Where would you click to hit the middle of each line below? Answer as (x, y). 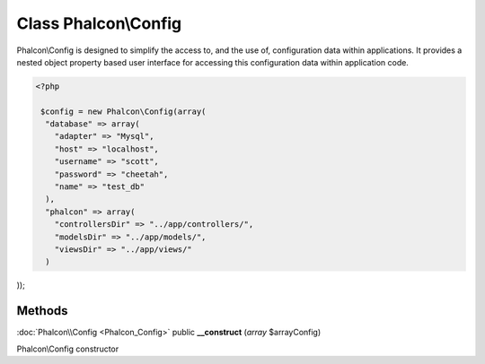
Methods (42, 311)
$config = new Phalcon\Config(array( (123, 111)
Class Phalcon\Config (99, 23)
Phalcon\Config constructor (68, 349)
